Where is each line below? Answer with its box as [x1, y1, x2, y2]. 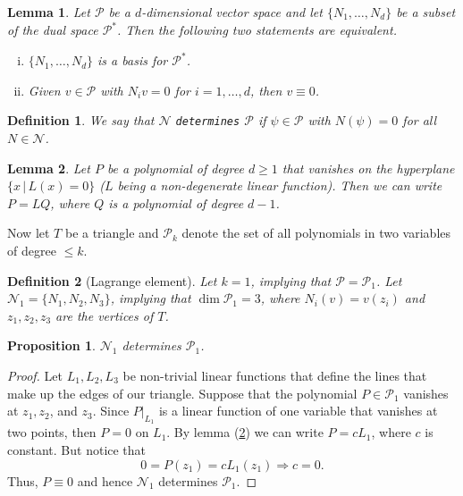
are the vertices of [55, 306, 154, 324]
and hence [77, 471, 133, 490]
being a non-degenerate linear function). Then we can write [117, 176, 442, 195]
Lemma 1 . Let [7, 3, 90, 21]
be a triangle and [64, 223, 159, 242]
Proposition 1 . [7, 336, 96, 355]
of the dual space [7, 21, 98, 39]
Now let [7, 223, 50, 242]
